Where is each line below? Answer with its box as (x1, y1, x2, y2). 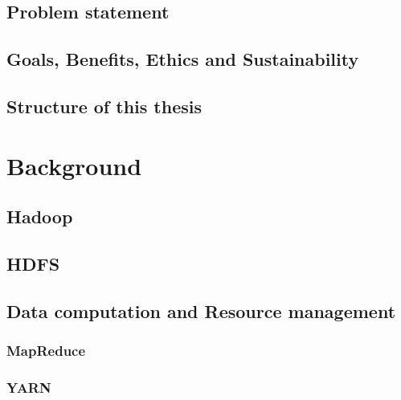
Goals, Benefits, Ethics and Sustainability (6, 47, 359, 71)
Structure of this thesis (6, 93, 202, 118)
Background (6, 149, 142, 182)
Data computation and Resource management (6, 298, 396, 323)
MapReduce (6, 340, 86, 360)
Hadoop (6, 204, 73, 229)
